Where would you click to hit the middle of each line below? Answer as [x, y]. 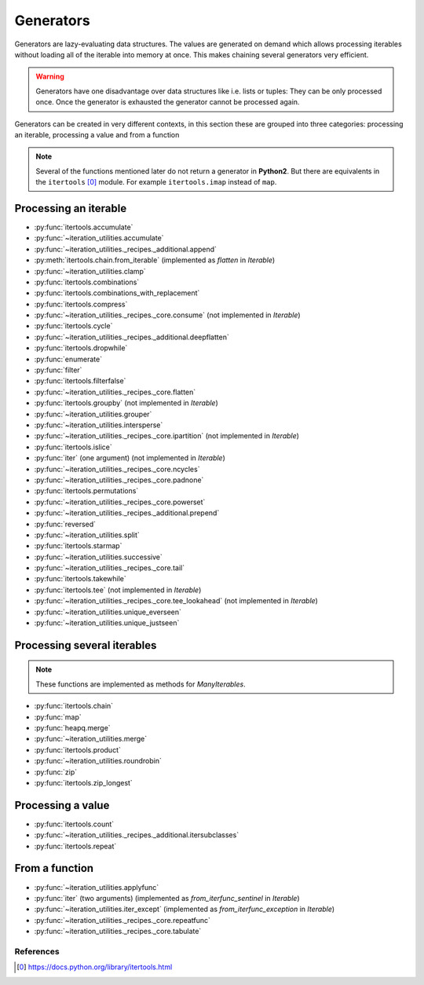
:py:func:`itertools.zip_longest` [83, 782]
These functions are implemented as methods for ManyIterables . [141, 684]
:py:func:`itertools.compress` [81, 304]
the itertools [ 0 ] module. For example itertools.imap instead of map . [156, 182]
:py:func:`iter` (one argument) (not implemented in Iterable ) [130, 458]
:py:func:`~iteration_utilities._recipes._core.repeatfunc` [122, 920]
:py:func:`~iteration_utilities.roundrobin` [98, 761]
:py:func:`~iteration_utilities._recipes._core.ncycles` [117, 469]
